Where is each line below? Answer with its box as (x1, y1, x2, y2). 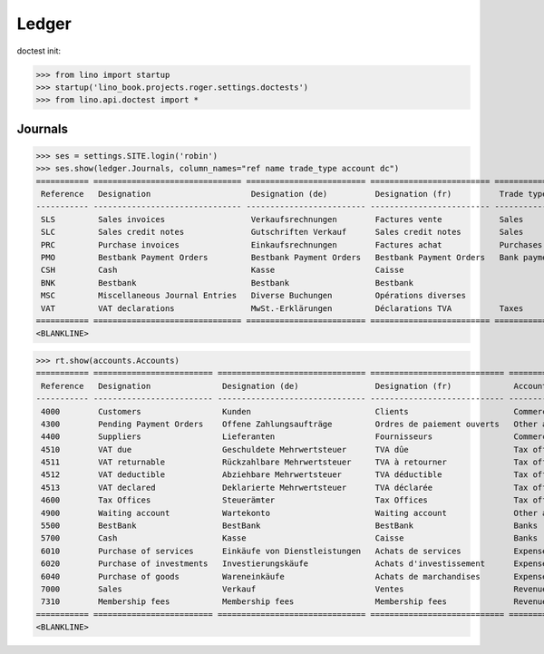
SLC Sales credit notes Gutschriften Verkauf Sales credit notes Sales (41, 227, 524, 238)
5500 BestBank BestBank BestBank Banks (41, 521, 539, 531)
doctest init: (16, 45, 62, 56)
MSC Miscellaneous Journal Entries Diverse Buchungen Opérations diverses (41, 290, 467, 301)
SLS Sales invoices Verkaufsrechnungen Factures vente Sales (41, 214, 524, 224)
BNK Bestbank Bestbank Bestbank (41, 278, 414, 288)
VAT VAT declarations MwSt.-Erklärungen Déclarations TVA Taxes (41, 303, 524, 313)
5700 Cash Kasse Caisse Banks (41, 533, 539, 543)
